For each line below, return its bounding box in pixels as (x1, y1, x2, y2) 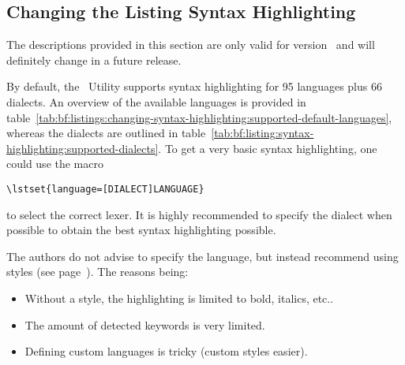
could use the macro (6, 155, 103, 172)
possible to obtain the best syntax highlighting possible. (6, 222, 276, 238)
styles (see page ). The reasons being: (6, 263, 189, 280)
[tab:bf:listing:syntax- (211, 125, 314, 141)
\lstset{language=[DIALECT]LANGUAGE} (6, 183, 204, 195)
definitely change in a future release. (6, 51, 182, 68)
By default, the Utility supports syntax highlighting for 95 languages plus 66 (6, 78, 382, 95)
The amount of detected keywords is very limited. (24, 316, 265, 333)
